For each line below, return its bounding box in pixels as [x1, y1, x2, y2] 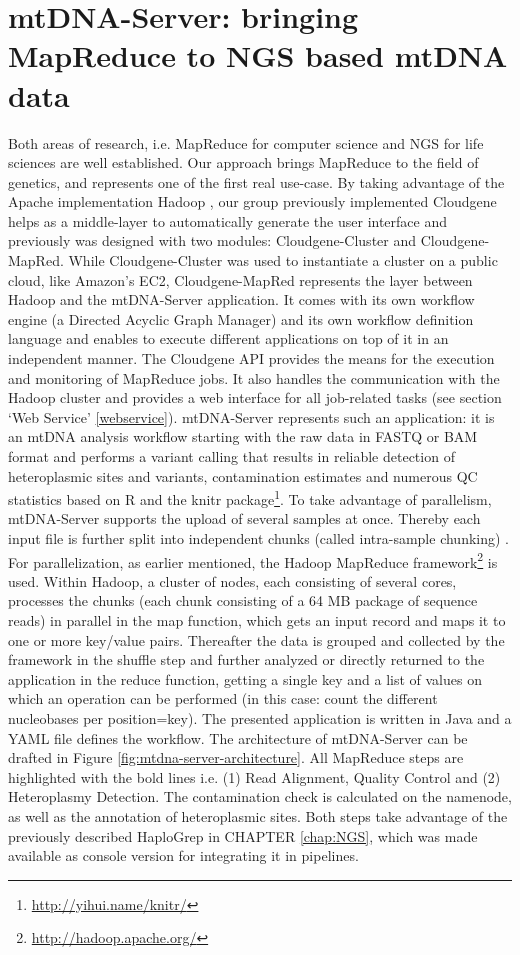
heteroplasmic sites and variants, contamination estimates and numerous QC [8, 465, 478, 486]
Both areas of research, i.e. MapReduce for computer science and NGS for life [8, 132, 484, 153]
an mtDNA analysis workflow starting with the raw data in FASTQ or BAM [8, 426, 478, 447]
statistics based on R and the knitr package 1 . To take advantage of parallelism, [8, 486, 492, 509]
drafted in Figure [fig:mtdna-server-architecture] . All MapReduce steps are [8, 747, 464, 768]
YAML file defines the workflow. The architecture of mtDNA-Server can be [8, 727, 468, 748]
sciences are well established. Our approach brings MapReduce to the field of [8, 152, 479, 173]
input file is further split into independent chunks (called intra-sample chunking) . [8, 528, 510, 549]
